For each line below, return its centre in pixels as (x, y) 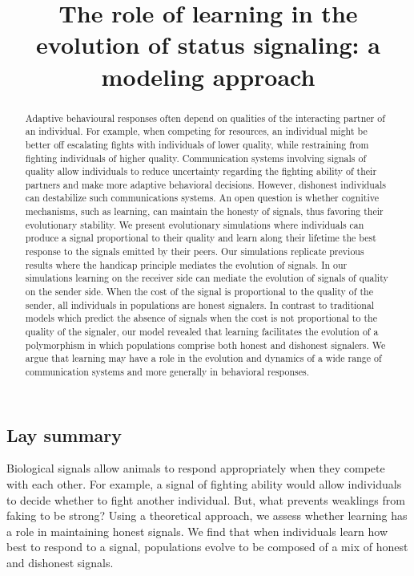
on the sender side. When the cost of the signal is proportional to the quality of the (199, 292)
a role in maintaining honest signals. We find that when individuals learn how (197, 531)
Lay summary (64, 434)
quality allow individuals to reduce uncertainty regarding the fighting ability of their (201, 171)
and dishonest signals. (60, 563)
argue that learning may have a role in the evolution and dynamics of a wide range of (203, 358)
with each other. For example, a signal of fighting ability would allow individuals (204, 484)
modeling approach (208, 76)
